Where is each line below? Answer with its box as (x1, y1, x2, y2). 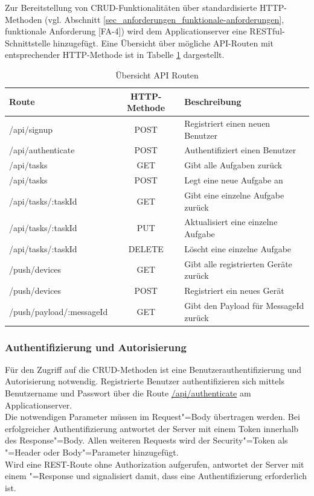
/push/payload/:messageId (9, 305, 108, 317)
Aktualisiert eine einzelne (184, 215, 278, 228)
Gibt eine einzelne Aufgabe (184, 188, 284, 201)
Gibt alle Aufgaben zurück (184, 159, 283, 171)
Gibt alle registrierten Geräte (184, 257, 292, 270)
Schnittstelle (5, 36, 51, 49)
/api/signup (9, 122, 53, 135)
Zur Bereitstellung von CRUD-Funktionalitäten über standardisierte (5, 1, 257, 13)
